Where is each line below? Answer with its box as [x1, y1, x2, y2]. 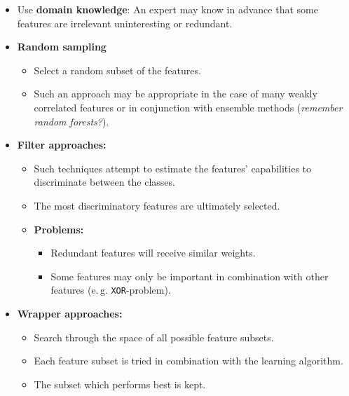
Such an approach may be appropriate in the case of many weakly [34, 86, 317, 101]
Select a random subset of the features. [34, 62, 201, 77]
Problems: [34, 221, 84, 236]
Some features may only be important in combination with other [50, 268, 329, 283]
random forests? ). [34, 114, 109, 128]
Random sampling [17, 39, 107, 54]
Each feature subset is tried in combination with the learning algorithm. [34, 353, 343, 368]
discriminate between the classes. [34, 175, 175, 189]
